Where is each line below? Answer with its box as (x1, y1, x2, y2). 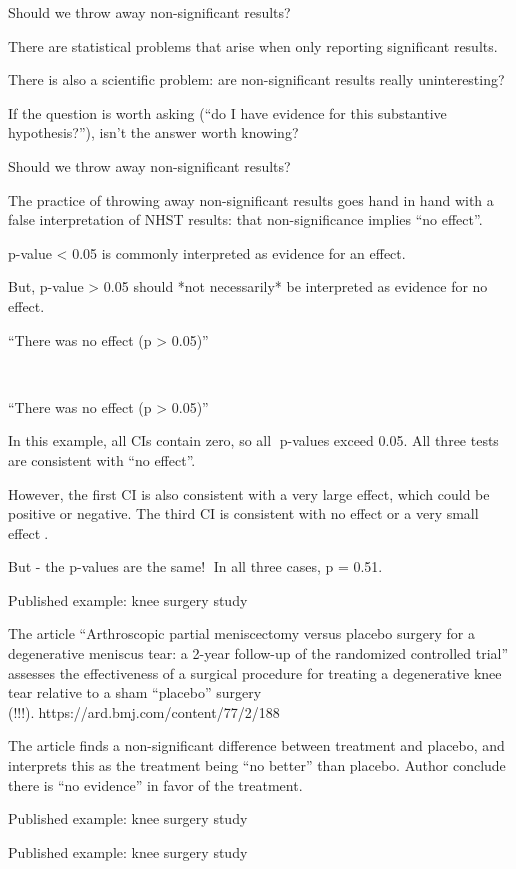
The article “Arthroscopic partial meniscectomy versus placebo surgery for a (8, 623, 475, 644)
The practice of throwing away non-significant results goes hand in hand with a (8, 189, 494, 210)
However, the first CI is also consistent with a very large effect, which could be (8, 483, 490, 504)
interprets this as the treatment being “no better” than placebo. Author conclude (8, 755, 506, 776)
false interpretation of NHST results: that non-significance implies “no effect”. (8, 209, 483, 230)
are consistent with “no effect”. (8, 449, 196, 470)
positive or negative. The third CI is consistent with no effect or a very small (8, 503, 479, 524)
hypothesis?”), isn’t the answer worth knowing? (8, 122, 299, 143)
